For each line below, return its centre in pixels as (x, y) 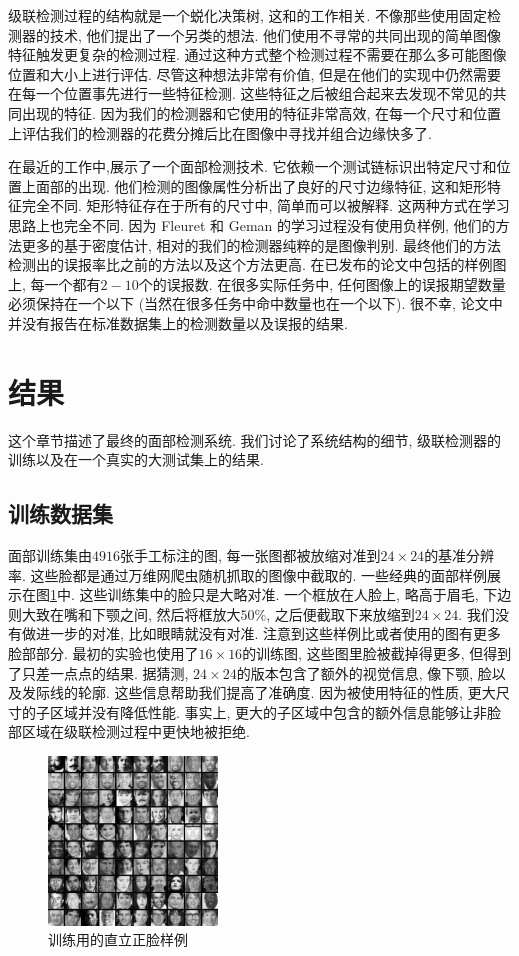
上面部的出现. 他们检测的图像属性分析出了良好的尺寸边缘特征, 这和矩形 (254, 185)
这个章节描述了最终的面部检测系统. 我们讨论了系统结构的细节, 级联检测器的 (255, 439)
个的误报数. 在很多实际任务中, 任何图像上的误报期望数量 (322, 283)
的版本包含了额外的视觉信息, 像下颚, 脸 (364, 672)
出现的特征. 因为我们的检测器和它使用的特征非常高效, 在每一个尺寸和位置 (261, 112)
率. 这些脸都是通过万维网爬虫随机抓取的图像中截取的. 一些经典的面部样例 (248, 574)
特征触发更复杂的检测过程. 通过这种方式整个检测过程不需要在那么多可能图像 (257, 54)
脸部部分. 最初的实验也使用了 (103, 652)
